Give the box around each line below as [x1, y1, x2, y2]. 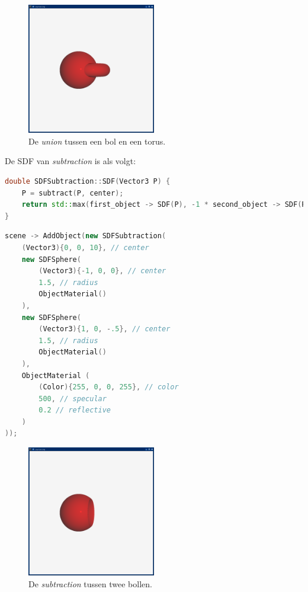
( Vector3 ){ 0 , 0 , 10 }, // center [21, 243, 149, 252]
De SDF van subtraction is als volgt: [5, 155, 136, 167]
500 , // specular [38, 394, 107, 403]
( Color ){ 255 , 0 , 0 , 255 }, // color [38, 383, 179, 392]
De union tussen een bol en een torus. [28, 135, 166, 147]
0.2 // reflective [38, 406, 111, 415]
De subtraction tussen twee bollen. [28, 577, 152, 590]
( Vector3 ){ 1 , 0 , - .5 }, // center [38, 325, 171, 334]
